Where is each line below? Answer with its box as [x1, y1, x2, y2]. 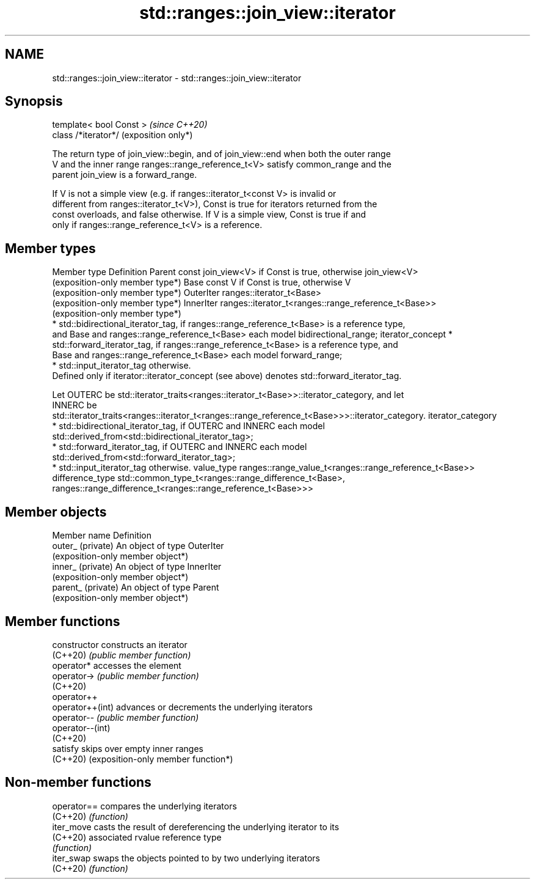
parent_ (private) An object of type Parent [52, 582, 219, 593]
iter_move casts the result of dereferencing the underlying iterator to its [52, 821, 340, 832]
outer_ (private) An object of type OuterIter [52, 540, 224, 551]
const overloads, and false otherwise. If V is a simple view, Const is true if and [52, 209, 366, 220]
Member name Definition [52, 530, 152, 541]
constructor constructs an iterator [52, 639, 187, 650]
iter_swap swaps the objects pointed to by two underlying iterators [52, 852, 320, 863]
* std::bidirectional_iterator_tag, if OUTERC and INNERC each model [52, 421, 325, 432]
